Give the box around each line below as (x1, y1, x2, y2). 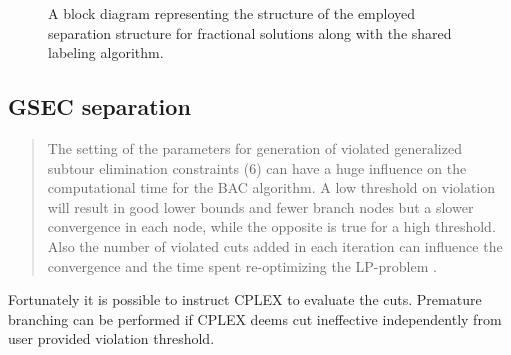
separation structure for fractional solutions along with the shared (48, 22, 452, 43)
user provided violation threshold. (8, 328, 215, 349)
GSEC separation (8, 91, 191, 122)
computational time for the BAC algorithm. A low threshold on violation (47, 177, 496, 198)
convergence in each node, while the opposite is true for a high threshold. (47, 216, 496, 237)
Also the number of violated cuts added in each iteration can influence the (47, 235, 503, 256)
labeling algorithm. (48, 42, 164, 63)
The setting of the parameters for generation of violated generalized (47, 137, 462, 158)
